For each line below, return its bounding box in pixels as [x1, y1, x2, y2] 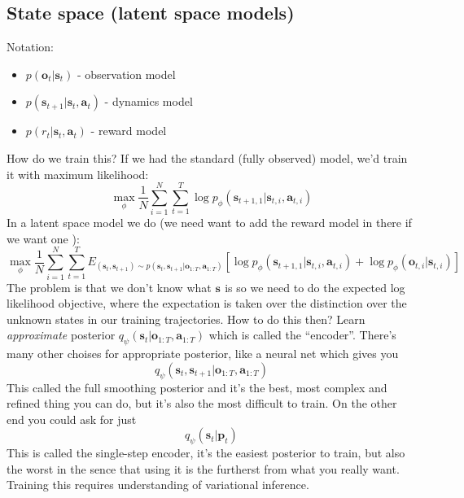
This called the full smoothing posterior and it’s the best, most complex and [7, 378, 387, 395]
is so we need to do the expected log [225, 278, 405, 295]
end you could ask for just [7, 410, 137, 427]
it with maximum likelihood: [7, 165, 149, 182]
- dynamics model [104, 93, 193, 110]
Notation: [7, 38, 54, 55]
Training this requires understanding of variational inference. [7, 476, 309, 493]
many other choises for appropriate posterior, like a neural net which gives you [7, 345, 399, 362]
